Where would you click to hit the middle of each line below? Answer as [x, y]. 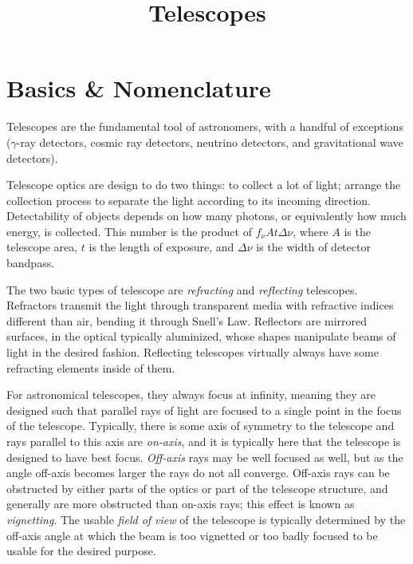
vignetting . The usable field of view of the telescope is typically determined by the [206, 519]
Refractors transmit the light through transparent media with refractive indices [200, 305]
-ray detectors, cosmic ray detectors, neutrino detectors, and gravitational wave [210, 142]
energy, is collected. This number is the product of [129, 231]
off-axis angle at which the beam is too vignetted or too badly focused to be [192, 535]
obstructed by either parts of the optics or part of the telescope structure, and [197, 488]
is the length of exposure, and [161, 247]
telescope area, [42, 247]
